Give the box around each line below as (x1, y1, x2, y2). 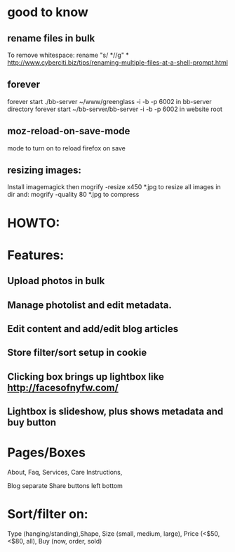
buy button (7, 416, 57, 429)
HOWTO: (7, 215, 60, 231)
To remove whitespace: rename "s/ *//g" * (7, 51, 130, 59)
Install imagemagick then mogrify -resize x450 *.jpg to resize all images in (7, 183, 221, 191)
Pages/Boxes (7, 444, 86, 461)
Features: (7, 247, 65, 263)
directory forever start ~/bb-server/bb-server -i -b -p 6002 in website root (7, 105, 223, 113)
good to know (7, 4, 89, 20)
